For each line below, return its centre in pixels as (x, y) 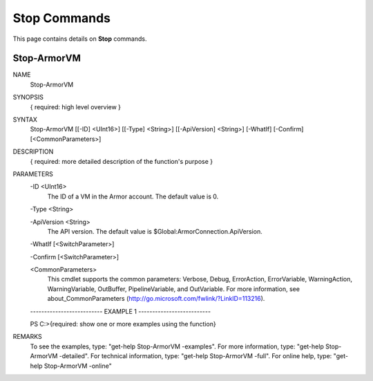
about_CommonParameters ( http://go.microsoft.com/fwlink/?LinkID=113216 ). (156, 299)
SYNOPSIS (28, 97)
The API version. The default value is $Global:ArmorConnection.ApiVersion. (155, 231)
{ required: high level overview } (75, 106)
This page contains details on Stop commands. (80, 39)
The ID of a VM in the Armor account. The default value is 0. (133, 196)
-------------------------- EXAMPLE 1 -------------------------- (120, 311)
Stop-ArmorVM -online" (78, 366)
